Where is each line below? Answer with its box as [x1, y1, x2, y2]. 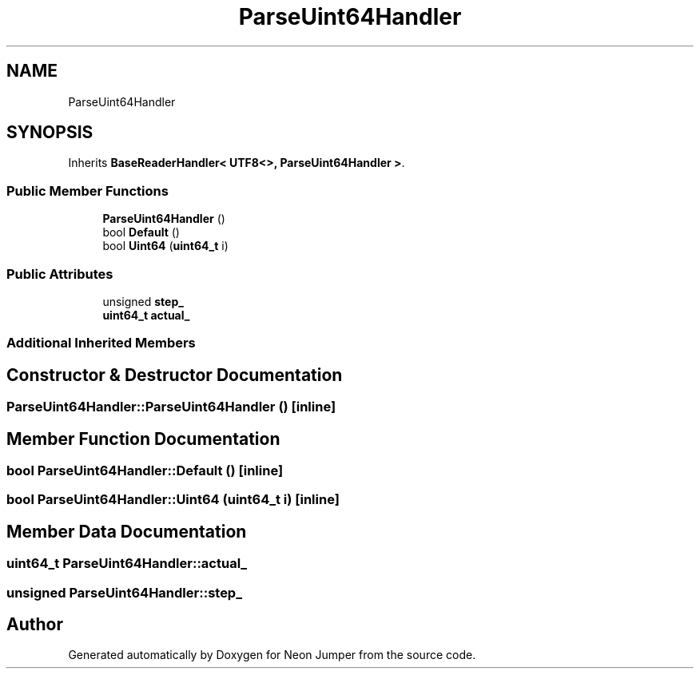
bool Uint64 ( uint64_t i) [102, 239, 229, 253]
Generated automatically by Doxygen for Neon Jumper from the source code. [68, 648, 476, 662]
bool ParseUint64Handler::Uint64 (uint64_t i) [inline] [6, 491, 340, 508]
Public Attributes [6, 265, 113, 282]
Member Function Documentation [6, 428, 280, 449]
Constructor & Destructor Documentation [6, 364, 343, 385]
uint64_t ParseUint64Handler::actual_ [6, 555, 248, 572]
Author [6, 614, 63, 635]
